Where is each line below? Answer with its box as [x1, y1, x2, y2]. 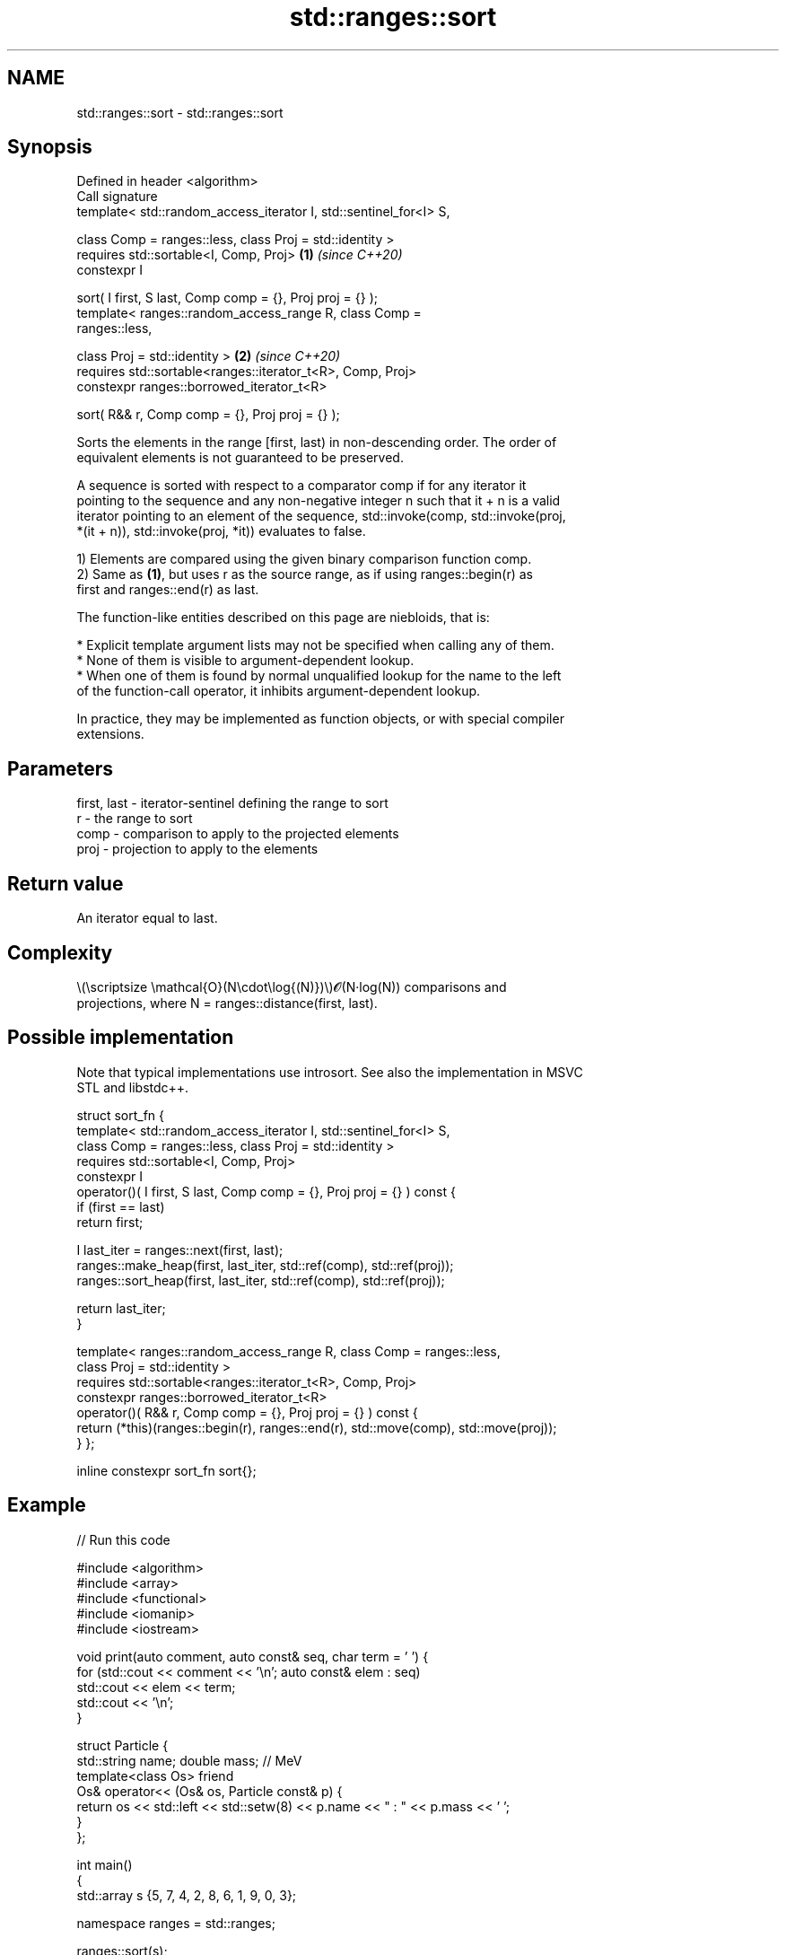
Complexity [7, 941, 113, 964]
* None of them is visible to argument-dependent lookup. [76, 653, 415, 669]
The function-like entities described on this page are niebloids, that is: [76, 609, 490, 626]
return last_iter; [76, 1300, 166, 1316]
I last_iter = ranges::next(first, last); [76, 1241, 284, 1258]
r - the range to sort [76, 811, 193, 827]
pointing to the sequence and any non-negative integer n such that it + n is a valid [76, 493, 561, 509]
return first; [76, 1214, 144, 1230]
